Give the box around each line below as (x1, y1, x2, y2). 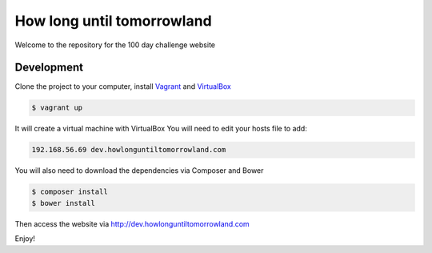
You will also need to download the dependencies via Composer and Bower (14, 166, 264, 175)
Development (14, 61, 84, 74)
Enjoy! (14, 234, 36, 243)
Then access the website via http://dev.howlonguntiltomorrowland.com (14, 219, 250, 228)
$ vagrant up (31, 103, 83, 112)
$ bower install (31, 199, 96, 207)
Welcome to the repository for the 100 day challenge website (14, 40, 216, 50)
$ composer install (31, 187, 108, 196)
